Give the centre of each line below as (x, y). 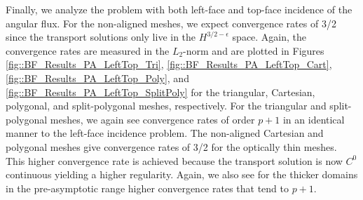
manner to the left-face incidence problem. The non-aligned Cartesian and (165, 133)
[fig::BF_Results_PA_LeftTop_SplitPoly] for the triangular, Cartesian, (160, 92)
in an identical (314, 119)
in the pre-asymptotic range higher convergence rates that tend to (147, 188)
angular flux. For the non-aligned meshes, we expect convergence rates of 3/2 (171, 23)
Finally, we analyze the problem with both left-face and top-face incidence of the (179, 9)
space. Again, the (269, 37)
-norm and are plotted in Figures (254, 50)
